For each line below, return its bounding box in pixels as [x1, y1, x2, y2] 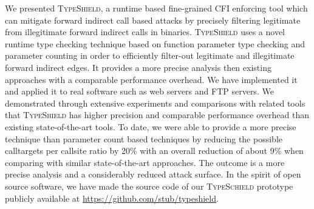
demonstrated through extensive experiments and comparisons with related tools [5, 96, 305, 109]
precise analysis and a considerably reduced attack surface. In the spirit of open [5, 168, 301, 181]
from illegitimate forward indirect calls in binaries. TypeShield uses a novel [5, 25, 285, 38]
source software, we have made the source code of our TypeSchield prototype [5, 179, 293, 192]
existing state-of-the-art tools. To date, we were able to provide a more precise [5, 120, 296, 133]
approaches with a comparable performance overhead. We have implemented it [5, 73, 298, 85]
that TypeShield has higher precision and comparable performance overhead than [5, 108, 309, 121]
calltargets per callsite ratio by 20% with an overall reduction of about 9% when [5, 144, 304, 157]
